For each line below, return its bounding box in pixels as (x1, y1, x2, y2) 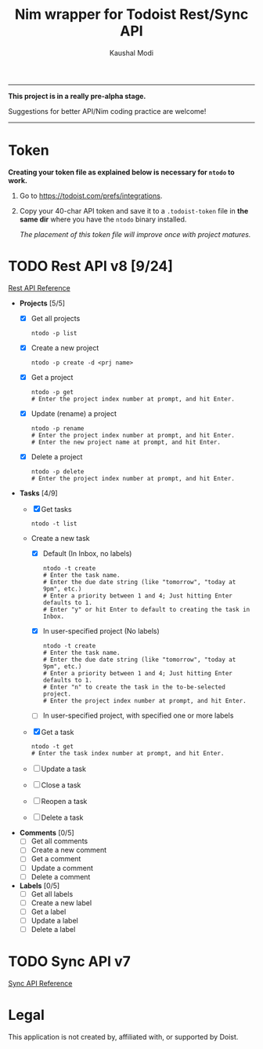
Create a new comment (31, 846, 107, 855)
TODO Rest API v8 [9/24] (8, 258, 174, 276)
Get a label (31, 907, 67, 916)
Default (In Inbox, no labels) (42, 549, 132, 558)
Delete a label (31, 924, 76, 934)
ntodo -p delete (31, 468, 85, 476)
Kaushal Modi (109, 48, 154, 57)
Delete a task (41, 813, 84, 822)
